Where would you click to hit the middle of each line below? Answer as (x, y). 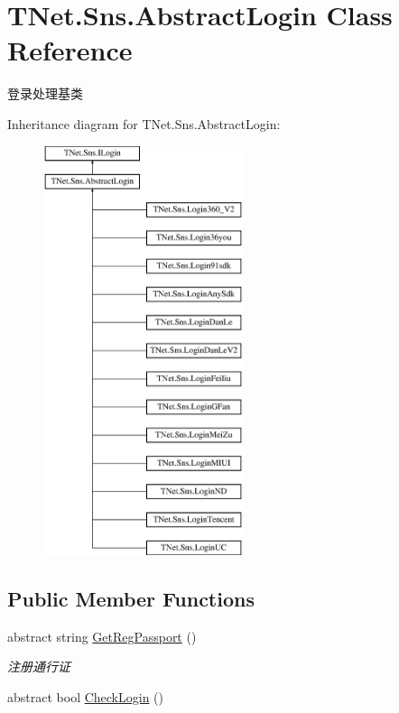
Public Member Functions (131, 599)
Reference (70, 50)
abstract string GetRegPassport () (102, 636)
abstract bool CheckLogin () (85, 697)
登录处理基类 (45, 93)
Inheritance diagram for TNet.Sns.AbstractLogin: (144, 123)
